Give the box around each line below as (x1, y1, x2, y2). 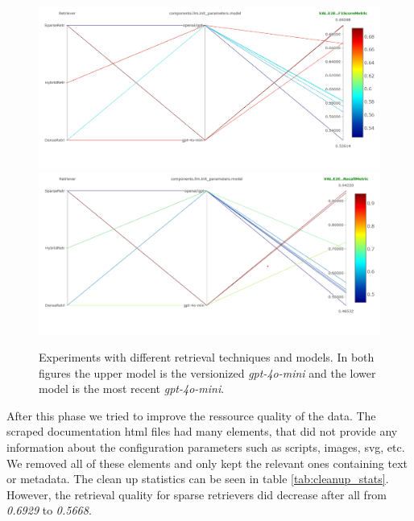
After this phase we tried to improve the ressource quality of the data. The (6, 407, 376, 424)
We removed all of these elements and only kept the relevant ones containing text (6, 454, 408, 471)
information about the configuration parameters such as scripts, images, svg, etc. (6, 439, 405, 456)
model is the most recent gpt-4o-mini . (39, 380, 225, 397)
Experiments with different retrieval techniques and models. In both (39, 349, 375, 366)
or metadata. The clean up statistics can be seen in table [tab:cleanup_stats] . (6, 470, 389, 487)
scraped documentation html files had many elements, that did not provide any (6, 423, 398, 440)
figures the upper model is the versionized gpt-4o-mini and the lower (39, 364, 376, 381)
